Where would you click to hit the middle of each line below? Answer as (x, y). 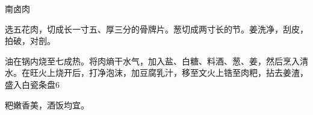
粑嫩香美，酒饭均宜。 (47, 104)
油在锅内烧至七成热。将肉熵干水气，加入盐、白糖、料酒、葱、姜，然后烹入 (152, 61)
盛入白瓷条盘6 (32, 84)
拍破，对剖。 (30, 41)
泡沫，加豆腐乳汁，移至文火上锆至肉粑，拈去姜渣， (207, 73)
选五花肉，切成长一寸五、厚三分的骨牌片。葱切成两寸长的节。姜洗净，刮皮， (156, 29)
